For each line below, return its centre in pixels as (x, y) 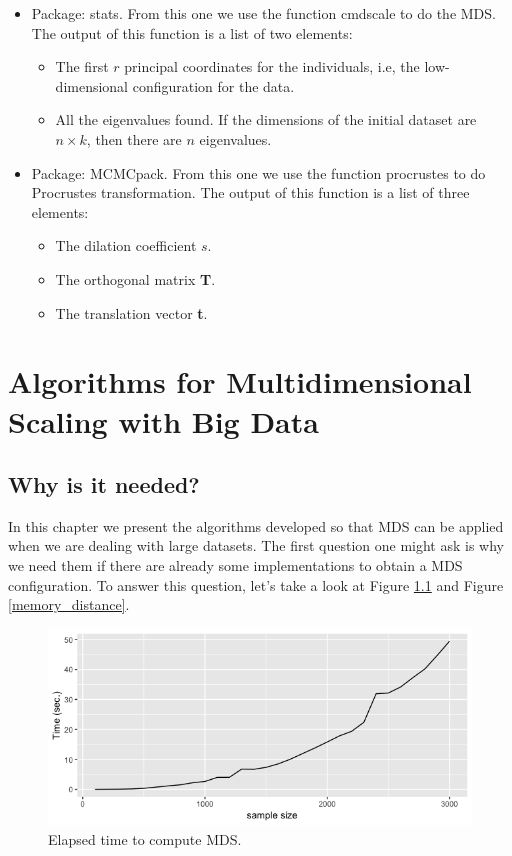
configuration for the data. (213, 85)
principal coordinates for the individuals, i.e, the (272, 66)
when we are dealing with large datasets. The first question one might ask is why (256, 545)
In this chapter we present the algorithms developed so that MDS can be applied (256, 525)
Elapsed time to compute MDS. (145, 839)
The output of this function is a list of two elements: (192, 32)
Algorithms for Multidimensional (240, 381)
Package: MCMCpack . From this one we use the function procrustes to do (258, 172)
